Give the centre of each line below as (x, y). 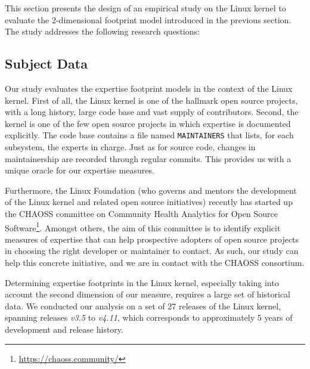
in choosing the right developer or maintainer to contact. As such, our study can (152, 251)
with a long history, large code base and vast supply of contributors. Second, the (152, 112)
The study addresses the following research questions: (102, 31)
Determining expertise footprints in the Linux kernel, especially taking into (142, 282)
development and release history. (64, 329)
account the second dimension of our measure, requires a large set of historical (148, 294)
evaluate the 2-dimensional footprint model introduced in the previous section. (148, 19)
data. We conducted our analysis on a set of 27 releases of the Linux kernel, (143, 306)
